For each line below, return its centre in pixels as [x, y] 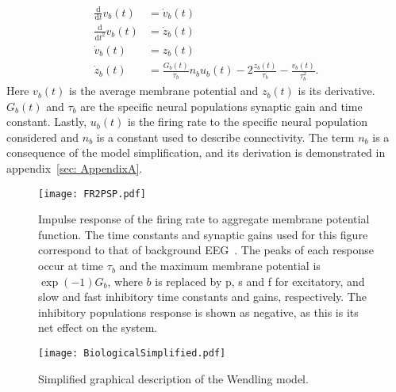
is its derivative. [336, 91]
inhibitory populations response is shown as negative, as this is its [198, 312]
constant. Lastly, [47, 122]
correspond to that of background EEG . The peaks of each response [206, 250]
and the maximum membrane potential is [220, 266]
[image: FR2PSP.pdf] [92, 194]
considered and [43, 137]
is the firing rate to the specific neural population [248, 122]
